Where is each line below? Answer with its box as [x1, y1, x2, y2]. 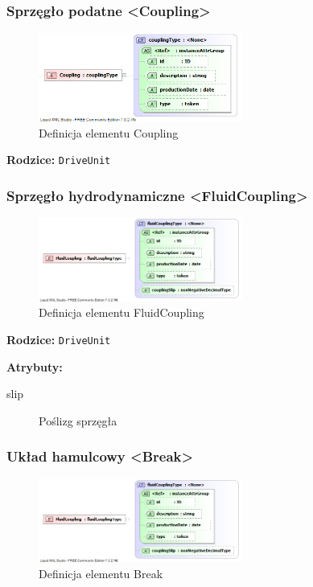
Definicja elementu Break [39, 565, 163, 582]
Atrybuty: [6, 358, 63, 375]
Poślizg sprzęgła [39, 412, 117, 429]
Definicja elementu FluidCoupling [39, 304, 204, 321]
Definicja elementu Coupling [39, 124, 179, 141]
